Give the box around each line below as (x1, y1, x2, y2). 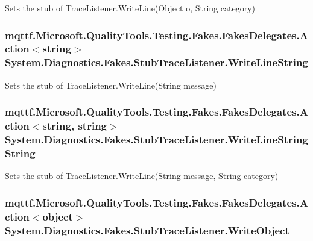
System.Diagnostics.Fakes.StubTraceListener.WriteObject (5, 222, 289, 237)
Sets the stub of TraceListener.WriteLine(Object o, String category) (5, 2, 256, 14)
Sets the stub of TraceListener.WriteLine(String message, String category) (5, 169, 279, 182)
